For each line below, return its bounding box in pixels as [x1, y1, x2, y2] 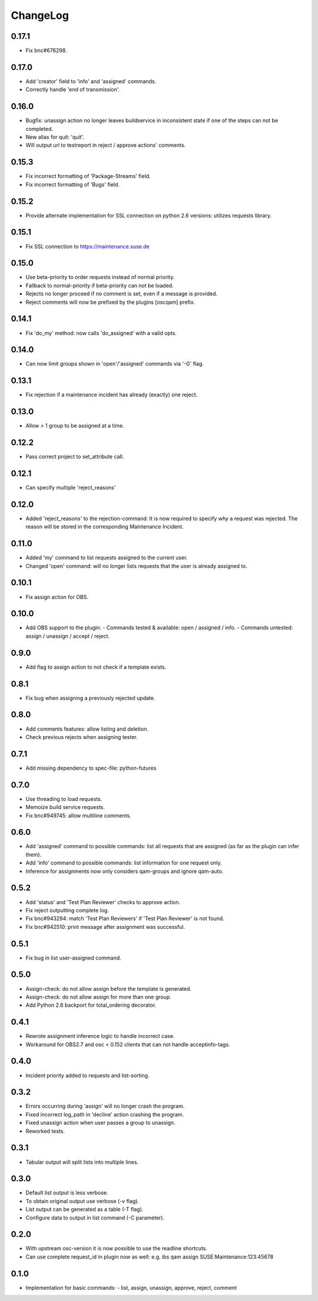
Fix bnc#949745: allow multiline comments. [25, 812, 132, 819]
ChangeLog [11, 9, 69, 22]
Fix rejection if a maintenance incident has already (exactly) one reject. [25, 391, 198, 398]
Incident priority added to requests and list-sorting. [25, 1072, 150, 1079]
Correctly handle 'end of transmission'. [25, 86, 120, 93]
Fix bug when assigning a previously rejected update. [25, 694, 155, 701]
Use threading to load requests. [25, 795, 102, 802]
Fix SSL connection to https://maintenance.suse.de [25, 242, 150, 250]
